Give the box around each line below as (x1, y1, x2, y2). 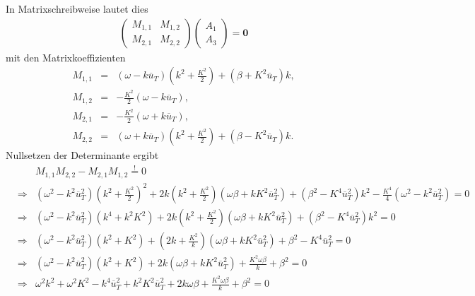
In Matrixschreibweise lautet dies (6, 1, 148, 16)
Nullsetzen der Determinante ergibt (6, 148, 159, 162)
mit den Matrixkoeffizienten (6, 49, 126, 64)
